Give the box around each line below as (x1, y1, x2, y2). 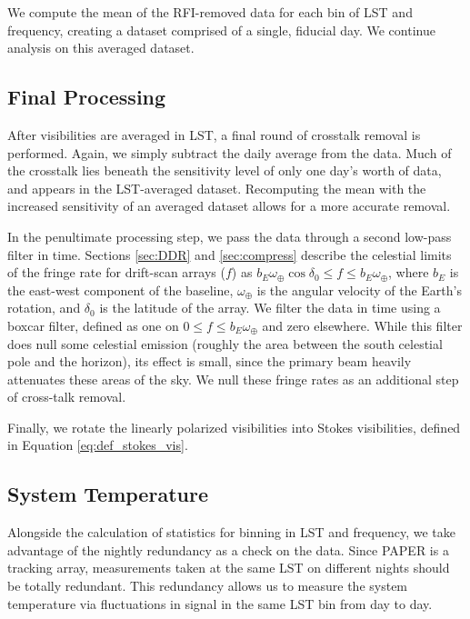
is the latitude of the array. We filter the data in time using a (99, 298, 441, 317)
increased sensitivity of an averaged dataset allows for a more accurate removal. (7, 196, 451, 215)
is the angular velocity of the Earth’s (256, 280, 462, 299)
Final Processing (7, 83, 166, 111)
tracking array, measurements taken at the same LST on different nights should (7, 558, 450, 577)
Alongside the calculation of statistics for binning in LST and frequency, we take (7, 523, 455, 542)
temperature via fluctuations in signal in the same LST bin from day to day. (7, 594, 433, 613)
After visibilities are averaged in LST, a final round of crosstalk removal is (7, 125, 421, 144)
